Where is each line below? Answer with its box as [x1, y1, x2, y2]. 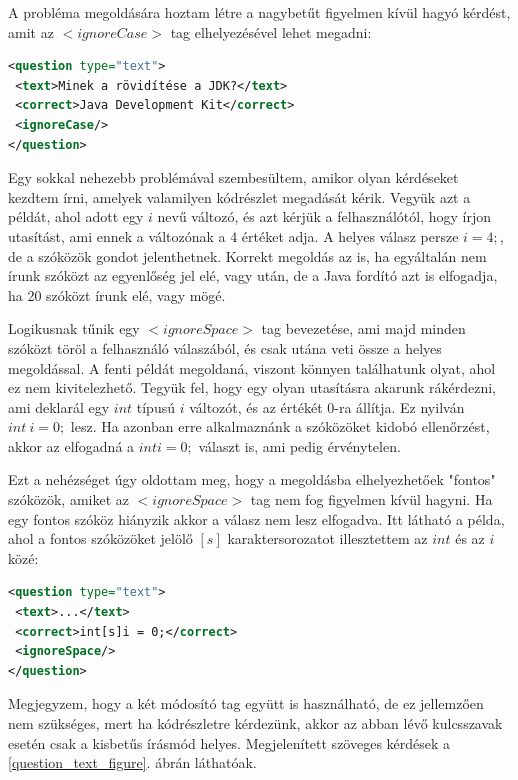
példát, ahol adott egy [8, 206, 144, 227]
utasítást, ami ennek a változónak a [8, 225, 226, 246]
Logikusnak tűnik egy [8, 318, 140, 339]
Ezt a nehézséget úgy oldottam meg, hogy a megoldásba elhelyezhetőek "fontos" [8, 469, 496, 490]
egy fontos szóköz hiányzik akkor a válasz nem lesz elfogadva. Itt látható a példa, [8, 508, 505, 529]
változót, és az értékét [189, 396, 323, 417]
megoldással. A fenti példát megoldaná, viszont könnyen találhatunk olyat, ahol [8, 357, 496, 378]
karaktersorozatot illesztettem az [227, 528, 428, 549]
